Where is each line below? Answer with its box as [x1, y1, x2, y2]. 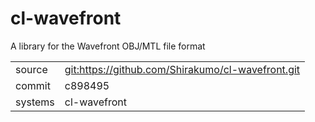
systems [15, 95, 55, 109]
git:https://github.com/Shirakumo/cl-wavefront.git [64, 62, 301, 76]
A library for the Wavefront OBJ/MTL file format [10, 40, 206, 52]
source [15, 62, 48, 76]
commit [15, 78, 51, 92]
